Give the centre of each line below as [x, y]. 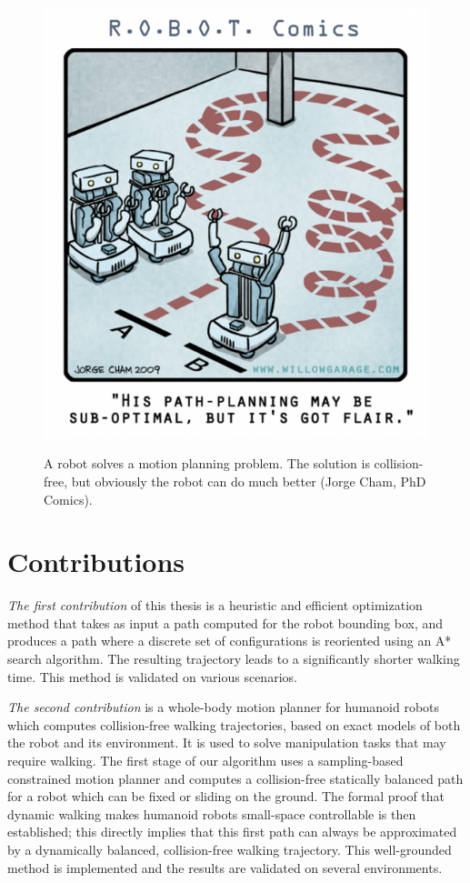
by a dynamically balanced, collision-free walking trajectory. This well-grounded [230, 849]
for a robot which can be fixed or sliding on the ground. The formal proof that [226, 796]
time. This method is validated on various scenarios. [152, 676]
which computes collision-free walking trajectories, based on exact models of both [234, 724]
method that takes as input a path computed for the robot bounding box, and [225, 622]
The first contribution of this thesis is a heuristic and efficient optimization [215, 605]
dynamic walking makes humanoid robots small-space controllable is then [212, 813]
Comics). [68, 499]
